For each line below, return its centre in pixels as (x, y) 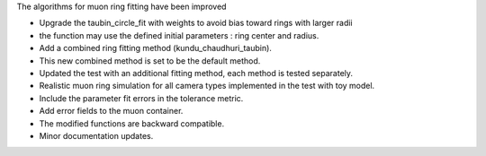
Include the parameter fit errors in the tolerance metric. (141, 98)
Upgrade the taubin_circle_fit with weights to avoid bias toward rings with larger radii (196, 23)
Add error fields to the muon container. (111, 111)
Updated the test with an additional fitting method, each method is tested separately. (196, 73)
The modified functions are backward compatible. (132, 123)
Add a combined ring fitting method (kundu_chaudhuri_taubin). (155, 48)
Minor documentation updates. (96, 135)
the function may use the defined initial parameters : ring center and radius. (179, 35)
